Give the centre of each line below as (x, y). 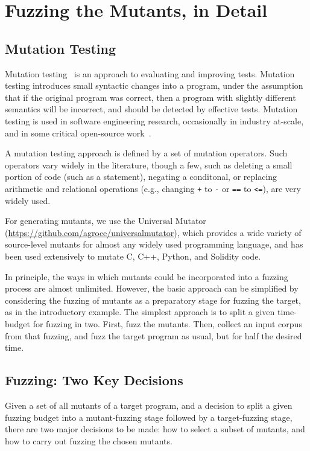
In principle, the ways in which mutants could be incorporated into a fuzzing (147, 276)
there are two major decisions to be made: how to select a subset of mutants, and (155, 429)
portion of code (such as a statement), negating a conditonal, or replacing (141, 177)
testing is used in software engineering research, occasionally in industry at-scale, (154, 120)
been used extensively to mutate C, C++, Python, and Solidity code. (133, 256)
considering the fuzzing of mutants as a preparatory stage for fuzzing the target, (153, 300)
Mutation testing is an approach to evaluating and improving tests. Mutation (150, 73)
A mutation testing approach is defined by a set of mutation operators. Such (146, 153)
